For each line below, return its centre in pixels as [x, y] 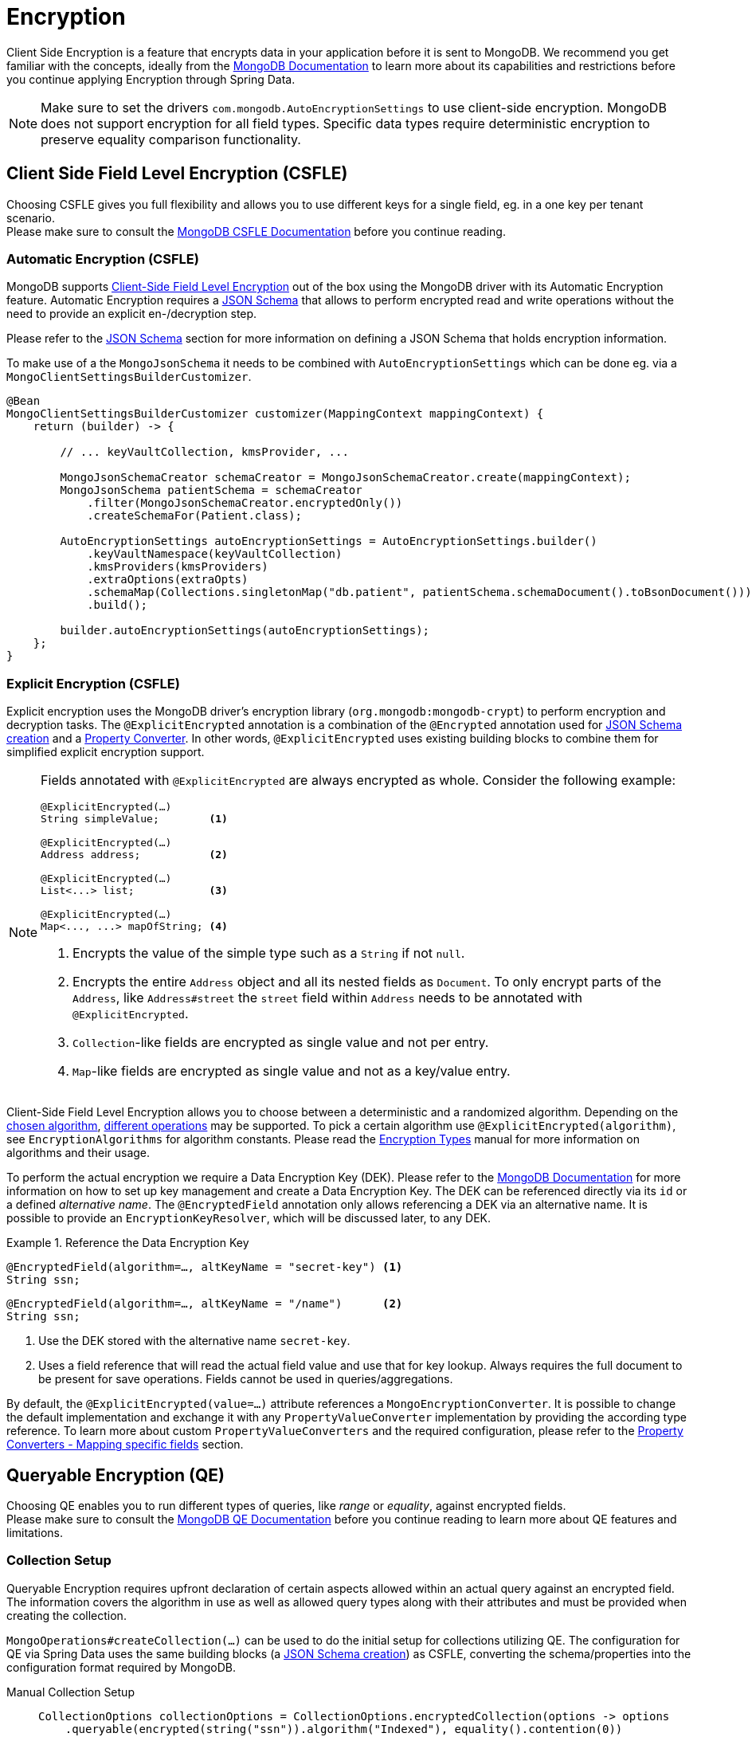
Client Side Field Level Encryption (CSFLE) [177, 174]
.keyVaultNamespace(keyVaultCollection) [215, 554]
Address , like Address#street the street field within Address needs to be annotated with [327, 998]
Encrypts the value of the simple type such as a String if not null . [269, 953]
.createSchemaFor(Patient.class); [194, 516]
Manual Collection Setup [70, 1692]
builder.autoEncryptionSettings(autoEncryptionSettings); [245, 631]
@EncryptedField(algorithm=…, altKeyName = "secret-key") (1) [205, 1267]
